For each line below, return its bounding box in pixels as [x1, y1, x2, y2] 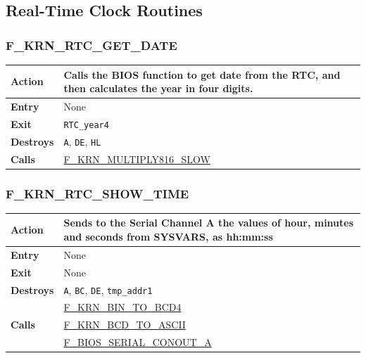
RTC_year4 [63, 120, 109, 130]
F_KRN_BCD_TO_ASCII [63, 317, 186, 332]
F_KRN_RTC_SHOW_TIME [6, 184, 189, 202]
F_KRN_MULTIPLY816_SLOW [63, 151, 210, 166]
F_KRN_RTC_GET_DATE [6, 36, 177, 53]
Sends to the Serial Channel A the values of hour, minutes [63, 215, 354, 230]
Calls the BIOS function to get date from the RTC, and [63, 67, 341, 82]
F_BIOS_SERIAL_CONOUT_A [63, 335, 212, 350]
